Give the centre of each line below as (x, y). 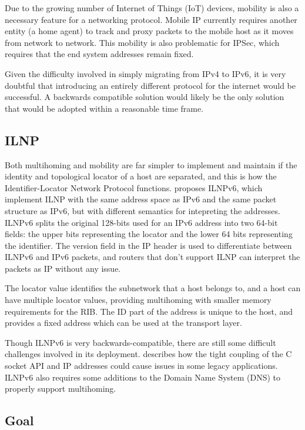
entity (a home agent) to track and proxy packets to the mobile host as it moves (149, 31)
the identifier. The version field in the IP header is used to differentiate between (148, 245)
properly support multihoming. (61, 389)
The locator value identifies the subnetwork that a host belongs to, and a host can (153, 288)
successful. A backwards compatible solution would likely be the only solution (145, 97)
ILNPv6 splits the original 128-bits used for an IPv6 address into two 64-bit (141, 222)
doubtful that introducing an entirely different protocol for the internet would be (150, 85)
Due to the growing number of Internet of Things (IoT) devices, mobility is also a (152, 8)
